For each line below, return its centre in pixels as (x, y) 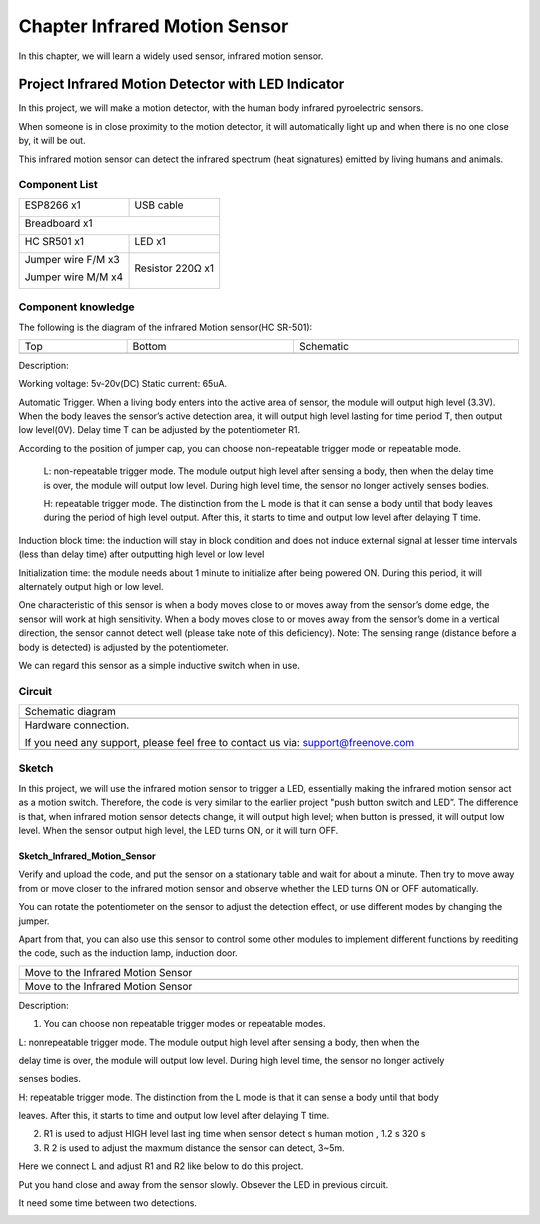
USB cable (159, 205)
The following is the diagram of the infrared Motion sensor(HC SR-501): (165, 327)
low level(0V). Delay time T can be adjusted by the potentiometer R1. (159, 430)
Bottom (149, 346)
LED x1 (150, 241)
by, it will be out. (52, 141)
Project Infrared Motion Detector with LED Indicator (181, 84)
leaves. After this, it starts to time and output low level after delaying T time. (174, 1116)
